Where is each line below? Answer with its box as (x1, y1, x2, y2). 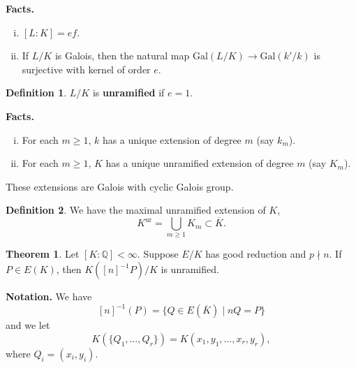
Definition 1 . (6, 85, 67, 100)
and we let (6, 318, 50, 332)
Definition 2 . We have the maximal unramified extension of (6, 203, 266, 217)
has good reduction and (205, 246, 306, 261)
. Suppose (137, 246, 179, 261)
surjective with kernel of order (22, 61, 151, 76)
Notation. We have (6, 289, 92, 304)
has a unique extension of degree (102, 132, 242, 147)
